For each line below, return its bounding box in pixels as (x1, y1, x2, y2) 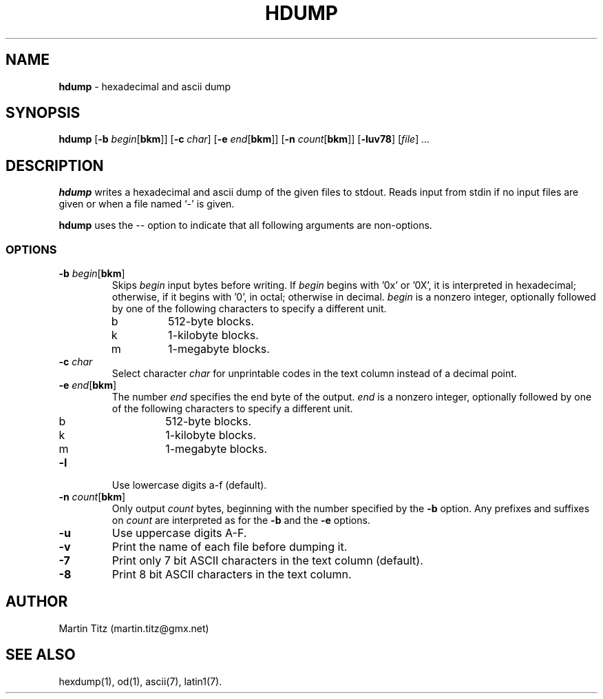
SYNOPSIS (6, 104, 81, 122)
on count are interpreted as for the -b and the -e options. (112, 514, 370, 527)
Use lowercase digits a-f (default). (112, 479, 267, 492)
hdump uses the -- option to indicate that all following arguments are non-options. (59, 219, 432, 232)
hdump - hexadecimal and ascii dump (59, 80, 231, 92)
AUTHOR (6, 593, 68, 611)
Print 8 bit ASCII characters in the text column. (112, 567, 352, 582)
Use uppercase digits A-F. (112, 526, 247, 540)
